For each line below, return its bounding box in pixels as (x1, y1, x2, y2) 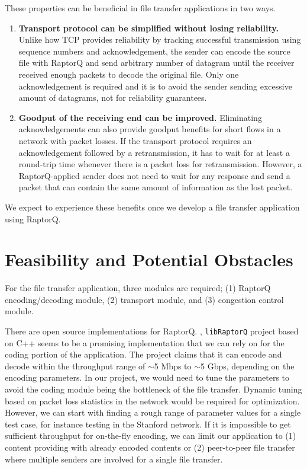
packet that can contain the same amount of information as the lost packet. (18, 181, 293, 193)
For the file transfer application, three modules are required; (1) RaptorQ (5, 282, 271, 294)
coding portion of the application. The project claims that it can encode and (5, 348, 282, 360)
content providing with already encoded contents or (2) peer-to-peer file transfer (5, 441, 295, 453)
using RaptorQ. (5, 212, 61, 225)
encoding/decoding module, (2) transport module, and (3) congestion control (5, 293, 284, 305)
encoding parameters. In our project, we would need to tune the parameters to (5, 371, 290, 384)
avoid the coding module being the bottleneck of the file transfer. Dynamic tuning (5, 383, 302, 395)
